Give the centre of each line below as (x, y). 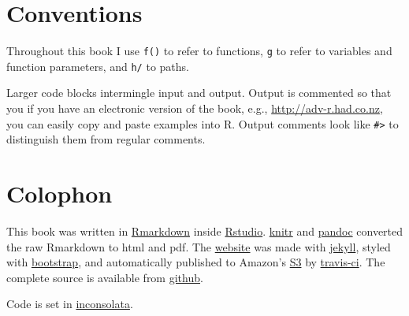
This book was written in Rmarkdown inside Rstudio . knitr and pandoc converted (205, 231)
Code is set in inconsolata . (70, 304)
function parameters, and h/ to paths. (98, 66)
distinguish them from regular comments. (106, 139)
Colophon (59, 193)
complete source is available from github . (105, 277)
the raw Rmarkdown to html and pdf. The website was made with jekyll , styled (199, 246)
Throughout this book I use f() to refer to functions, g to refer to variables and (199, 51)
